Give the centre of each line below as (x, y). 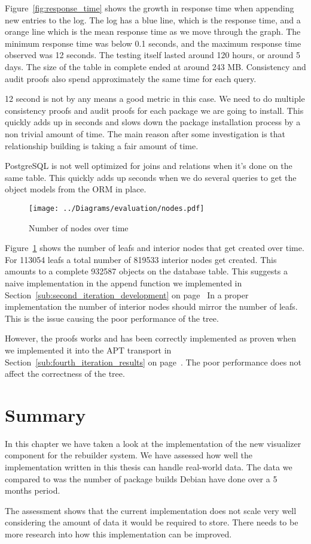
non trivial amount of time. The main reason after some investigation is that (145, 133)
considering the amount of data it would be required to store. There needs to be (152, 522)
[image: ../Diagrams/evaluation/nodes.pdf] (117, 208)
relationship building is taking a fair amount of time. (102, 145)
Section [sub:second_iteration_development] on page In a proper (127, 294)
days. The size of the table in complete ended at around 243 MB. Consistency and (155, 66)
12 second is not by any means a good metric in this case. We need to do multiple (155, 99)
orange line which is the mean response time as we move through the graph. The (153, 31)
